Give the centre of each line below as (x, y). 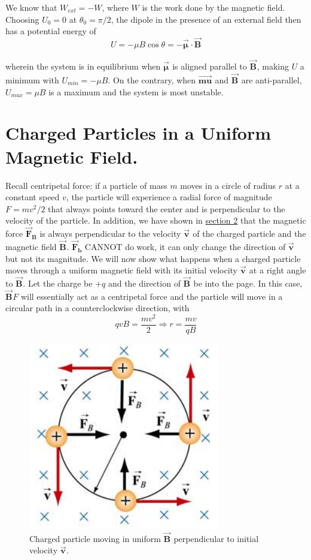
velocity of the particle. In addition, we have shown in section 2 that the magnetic (156, 220)
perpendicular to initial (216, 538)
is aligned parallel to (210, 66)
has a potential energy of (51, 31)
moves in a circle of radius (228, 185)
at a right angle (278, 270)
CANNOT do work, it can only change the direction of (185, 246)
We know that (31, 7)
